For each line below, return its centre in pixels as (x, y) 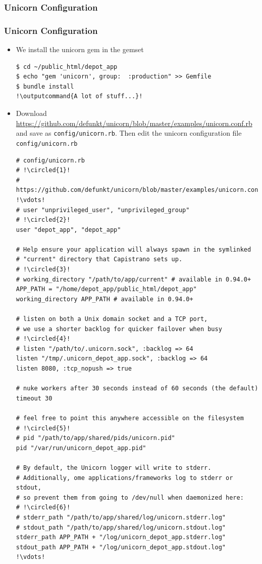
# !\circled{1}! (43, 170)
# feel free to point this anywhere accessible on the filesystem (130, 418)
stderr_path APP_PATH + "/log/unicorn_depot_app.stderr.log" (121, 537)
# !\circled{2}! (43, 220)
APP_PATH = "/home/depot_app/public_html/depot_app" (106, 289)
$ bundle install (45, 86)
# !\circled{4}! (43, 339)
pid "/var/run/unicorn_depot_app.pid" (81, 448)
